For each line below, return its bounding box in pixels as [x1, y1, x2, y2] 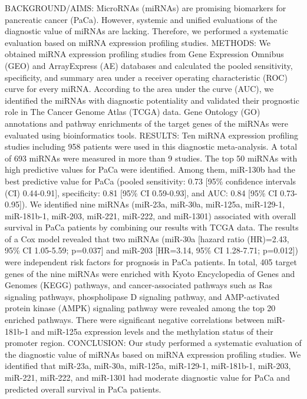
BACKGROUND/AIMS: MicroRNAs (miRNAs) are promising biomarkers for [5, 2, 286, 14]
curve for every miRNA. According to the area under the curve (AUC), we [5, 83, 274, 95]
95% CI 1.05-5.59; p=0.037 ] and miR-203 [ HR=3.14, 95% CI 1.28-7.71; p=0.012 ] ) [5, 244, 298, 256]
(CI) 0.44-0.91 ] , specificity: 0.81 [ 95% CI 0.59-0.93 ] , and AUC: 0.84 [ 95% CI [5, 186, 278, 199]
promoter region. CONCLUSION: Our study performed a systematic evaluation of [5, 337, 302, 349]
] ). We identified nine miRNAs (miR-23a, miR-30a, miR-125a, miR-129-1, [19, 198, 285, 210]
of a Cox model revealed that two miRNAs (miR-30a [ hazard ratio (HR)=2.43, [5, 232, 289, 245]
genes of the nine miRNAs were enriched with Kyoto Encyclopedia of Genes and [5, 267, 295, 279]
